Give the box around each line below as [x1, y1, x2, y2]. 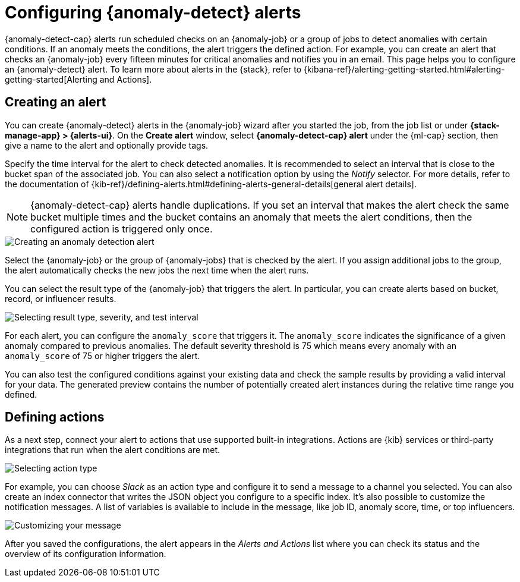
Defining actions [5, 410, 105, 425]
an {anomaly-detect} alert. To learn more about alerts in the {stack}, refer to [5, 64, 302, 74]
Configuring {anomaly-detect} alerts [5, 2, 301, 23]
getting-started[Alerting [5, 74, 97, 84]
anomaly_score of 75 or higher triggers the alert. [5, 350, 200, 361]
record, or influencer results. [5, 293, 116, 304]
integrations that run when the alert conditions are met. [5, 445, 220, 455]
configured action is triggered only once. [30, 222, 213, 235]
